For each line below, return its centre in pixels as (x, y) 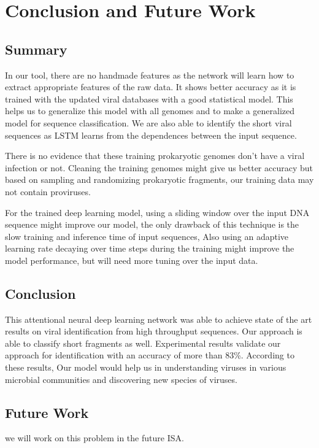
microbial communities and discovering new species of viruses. (121, 379)
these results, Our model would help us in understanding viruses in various (146, 367)
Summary (36, 49)
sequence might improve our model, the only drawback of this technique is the (152, 224)
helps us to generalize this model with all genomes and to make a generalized (150, 111)
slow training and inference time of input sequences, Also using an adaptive (147, 236)
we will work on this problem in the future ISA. (94, 438)
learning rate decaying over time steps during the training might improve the (150, 248)
